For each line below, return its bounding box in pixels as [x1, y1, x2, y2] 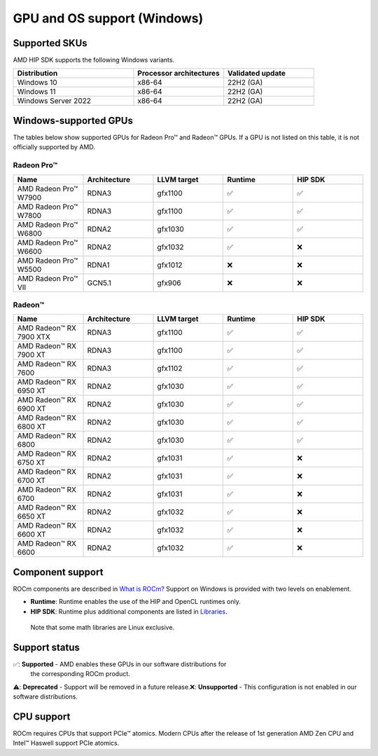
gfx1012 [157, 260, 183, 270]
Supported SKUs [13, 37, 87, 49]
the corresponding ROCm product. [30, 670, 131, 678]
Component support [13, 566, 104, 578]
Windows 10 [17, 78, 57, 88]
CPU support [13, 710, 71, 722]
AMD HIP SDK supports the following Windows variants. [13, 56, 175, 64]
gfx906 [157, 277, 181, 287]
